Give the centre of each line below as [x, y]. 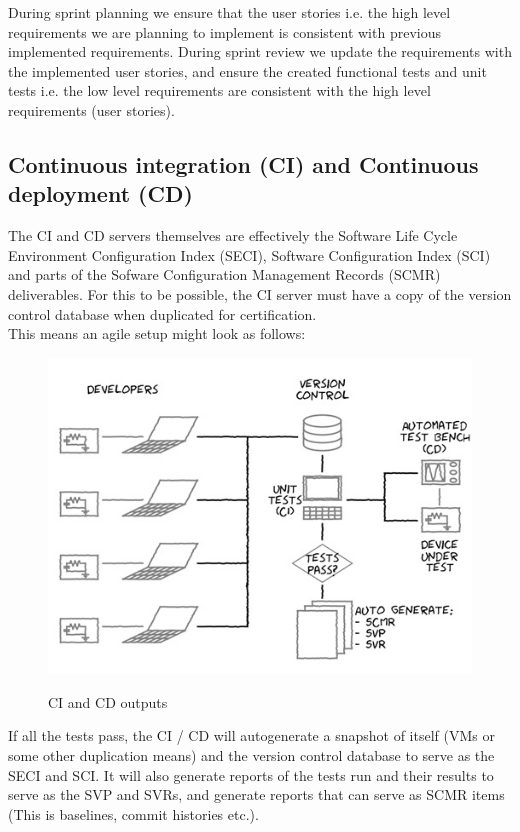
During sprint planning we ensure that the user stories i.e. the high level [229, 12]
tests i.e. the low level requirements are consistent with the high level [219, 90]
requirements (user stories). [91, 109]
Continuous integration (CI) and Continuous [243, 163]
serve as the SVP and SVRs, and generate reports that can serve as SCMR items [256, 794]
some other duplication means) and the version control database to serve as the [251, 755]
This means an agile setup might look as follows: [157, 333]
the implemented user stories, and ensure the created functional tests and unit [247, 70]
